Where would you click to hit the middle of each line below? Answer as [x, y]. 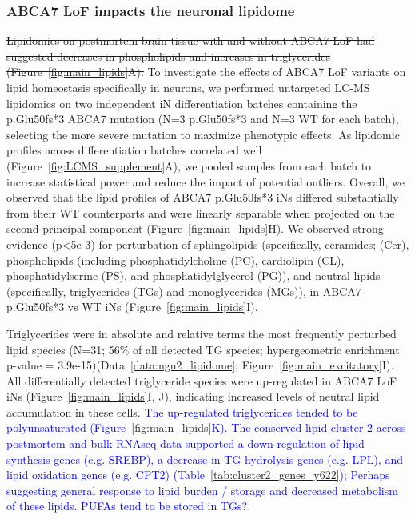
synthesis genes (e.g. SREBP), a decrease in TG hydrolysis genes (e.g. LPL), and [205, 459]
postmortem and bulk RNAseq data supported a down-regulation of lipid [186, 443]
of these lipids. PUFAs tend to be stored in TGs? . [129, 506]
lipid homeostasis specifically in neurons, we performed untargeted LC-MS [188, 87]
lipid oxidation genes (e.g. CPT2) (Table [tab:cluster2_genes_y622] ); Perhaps [198, 475]
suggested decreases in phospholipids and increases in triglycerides [168, 56]
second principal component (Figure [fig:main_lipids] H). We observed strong [195, 228]
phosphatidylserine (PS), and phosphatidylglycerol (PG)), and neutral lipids [194, 275]
